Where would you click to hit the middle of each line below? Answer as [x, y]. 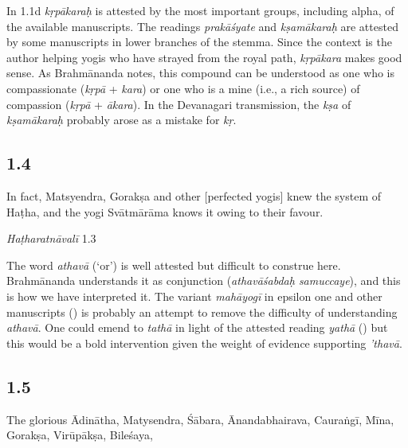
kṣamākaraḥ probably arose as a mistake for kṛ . [122, 120]
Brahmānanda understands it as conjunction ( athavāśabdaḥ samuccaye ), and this [204, 280]
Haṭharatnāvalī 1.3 [51, 238]
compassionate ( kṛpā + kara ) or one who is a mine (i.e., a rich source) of [183, 88]
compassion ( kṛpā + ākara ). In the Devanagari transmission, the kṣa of [179, 104]
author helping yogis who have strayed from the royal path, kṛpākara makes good [204, 57]
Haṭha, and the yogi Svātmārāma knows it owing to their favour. [165, 211]
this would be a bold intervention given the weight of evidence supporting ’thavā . [204, 343]
